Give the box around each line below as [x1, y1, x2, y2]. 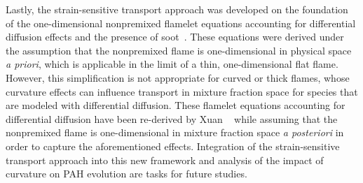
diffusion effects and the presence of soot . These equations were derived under [6, 29, 344, 44]
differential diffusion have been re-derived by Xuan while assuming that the [6, 111, 338, 126]
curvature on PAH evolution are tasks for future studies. [6, 166, 247, 181]
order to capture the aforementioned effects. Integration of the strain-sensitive [6, 138, 340, 153]
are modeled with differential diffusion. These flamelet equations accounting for [6, 98, 345, 112]
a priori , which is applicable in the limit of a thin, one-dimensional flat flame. [6, 57, 338, 71]
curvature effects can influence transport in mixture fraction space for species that [6, 84, 358, 98]
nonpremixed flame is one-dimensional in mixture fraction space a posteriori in [6, 125, 344, 140]
